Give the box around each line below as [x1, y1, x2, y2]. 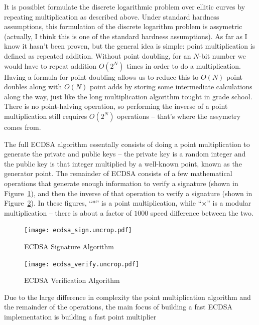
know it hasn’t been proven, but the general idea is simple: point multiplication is [4, 41, 255, 51]
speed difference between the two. [150, 207, 253, 218]
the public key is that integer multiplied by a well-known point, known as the [4, 158, 242, 169]
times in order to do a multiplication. [126, 60, 241, 71]
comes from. [4, 121, 41, 132]
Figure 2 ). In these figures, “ [4, 198, 92, 208]
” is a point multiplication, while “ [95, 198, 202, 208]
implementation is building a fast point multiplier [4, 311, 157, 321]
